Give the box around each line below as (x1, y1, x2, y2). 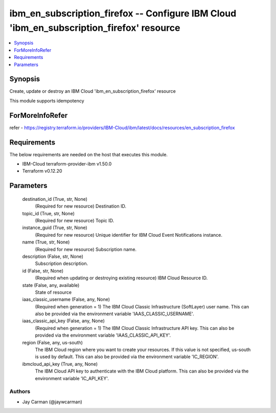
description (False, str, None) (22, 253, 84, 259)
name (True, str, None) (22, 239, 70, 245)
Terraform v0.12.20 (22, 168, 62, 174)
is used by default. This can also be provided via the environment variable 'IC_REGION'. (35, 354, 219, 360)
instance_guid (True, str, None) (22, 224, 87, 231)
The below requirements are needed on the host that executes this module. (9, 151, 168, 157)
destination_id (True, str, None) (22, 196, 88, 202)
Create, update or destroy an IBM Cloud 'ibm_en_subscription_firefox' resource (9, 88, 176, 94)
